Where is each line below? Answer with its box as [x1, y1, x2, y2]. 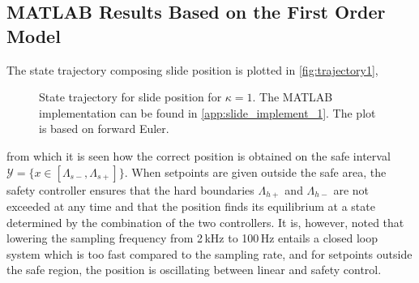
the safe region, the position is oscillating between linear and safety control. [6, 261, 382, 278]
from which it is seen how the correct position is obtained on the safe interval [6, 147, 391, 164]
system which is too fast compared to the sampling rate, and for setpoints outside [6, 245, 413, 262]
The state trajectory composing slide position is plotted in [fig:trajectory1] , [6, 61, 378, 78]
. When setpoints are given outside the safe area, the [124, 163, 387, 180]
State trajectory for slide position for [39, 88, 222, 105]
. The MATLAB [252, 88, 333, 105]
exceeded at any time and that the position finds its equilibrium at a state [6, 198, 375, 215]
